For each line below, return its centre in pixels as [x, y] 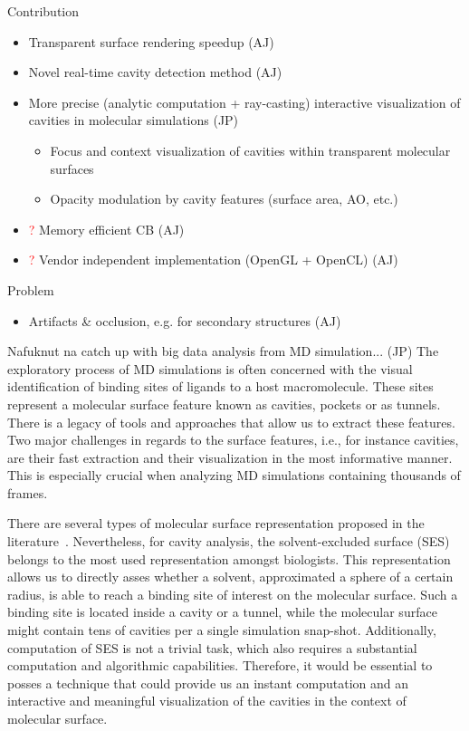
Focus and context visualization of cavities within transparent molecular [250, 150]
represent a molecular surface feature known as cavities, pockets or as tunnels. [224, 404]
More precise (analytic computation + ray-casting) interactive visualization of [244, 102]
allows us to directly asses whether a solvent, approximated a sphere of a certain [230, 577]
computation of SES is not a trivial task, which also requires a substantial [212, 647]
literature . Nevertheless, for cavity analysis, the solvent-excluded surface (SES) [229, 541]
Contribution [43, 11]
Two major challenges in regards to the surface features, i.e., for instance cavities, [233, 440]
